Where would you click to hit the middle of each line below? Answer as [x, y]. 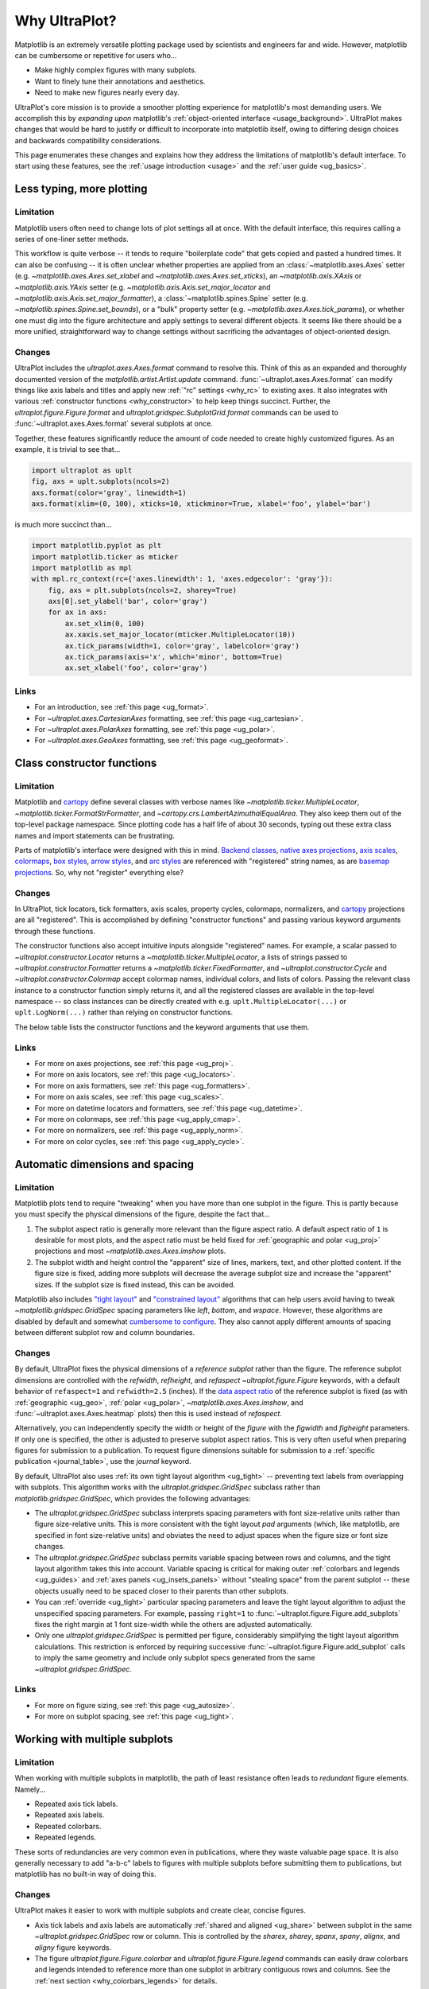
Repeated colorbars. [68, 1826]
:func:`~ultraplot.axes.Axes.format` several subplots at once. [114, 424]
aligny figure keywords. [73, 1947]
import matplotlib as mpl [82, 568]
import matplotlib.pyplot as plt [97, 546]
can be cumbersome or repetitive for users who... [96, 55]
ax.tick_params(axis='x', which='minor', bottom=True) [174, 657]
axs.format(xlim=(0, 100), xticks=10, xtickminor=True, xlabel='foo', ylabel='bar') [201, 504]
